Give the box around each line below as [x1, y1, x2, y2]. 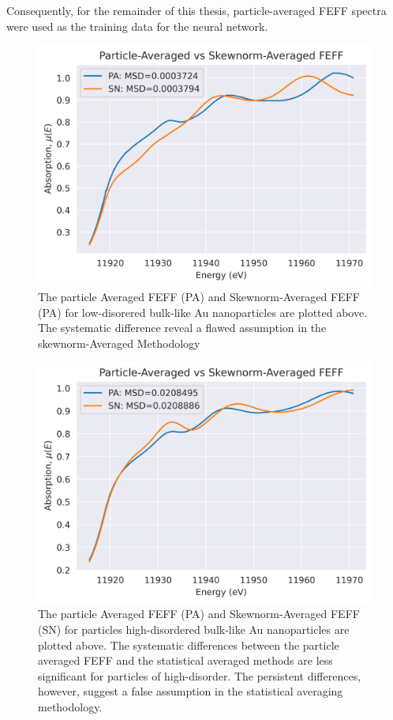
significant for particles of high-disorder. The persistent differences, [38, 667, 361, 684]
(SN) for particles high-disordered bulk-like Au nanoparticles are [38, 621, 350, 637]
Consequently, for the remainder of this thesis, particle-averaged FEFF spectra [6, 2, 387, 18]
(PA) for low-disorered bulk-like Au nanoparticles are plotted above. [38, 303, 368, 320]
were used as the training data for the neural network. [6, 17, 268, 34]
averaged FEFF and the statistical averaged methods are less [38, 652, 333, 669]
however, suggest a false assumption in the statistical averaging [38, 683, 343, 699]
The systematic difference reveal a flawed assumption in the [38, 319, 327, 336]
